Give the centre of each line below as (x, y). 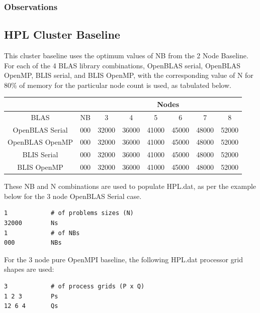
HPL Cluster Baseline (62, 34)
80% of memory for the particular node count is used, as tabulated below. (118, 85)
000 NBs (33, 243)
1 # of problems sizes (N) (69, 213)
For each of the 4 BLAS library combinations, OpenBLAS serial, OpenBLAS (122, 65)
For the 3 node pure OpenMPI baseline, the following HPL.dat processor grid (123, 259)
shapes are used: (29, 269)
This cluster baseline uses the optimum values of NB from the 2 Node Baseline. (126, 56)
